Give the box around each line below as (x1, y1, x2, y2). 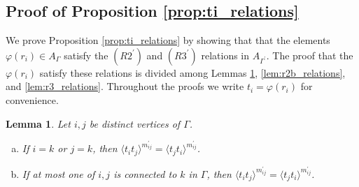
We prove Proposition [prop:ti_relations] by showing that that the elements (6, 33, 330, 47)
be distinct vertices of (89, 116, 181, 130)
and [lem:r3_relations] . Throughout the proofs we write (6, 79, 244, 93)
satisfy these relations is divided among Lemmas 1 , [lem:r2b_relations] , (39, 65, 346, 80)
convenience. (6, 92, 59, 107)
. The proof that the (266, 47, 353, 62)
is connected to (113, 166, 177, 181)
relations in (201, 47, 250, 62)
